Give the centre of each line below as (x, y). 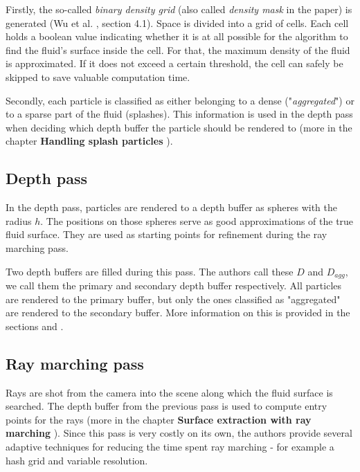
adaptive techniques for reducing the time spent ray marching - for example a (170, 446)
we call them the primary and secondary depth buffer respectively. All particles (174, 285)
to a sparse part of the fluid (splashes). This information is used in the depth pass (179, 114)
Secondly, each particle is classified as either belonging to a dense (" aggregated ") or (180, 100)
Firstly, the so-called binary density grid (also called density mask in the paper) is (179, 9)
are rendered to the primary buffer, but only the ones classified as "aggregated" (173, 299)
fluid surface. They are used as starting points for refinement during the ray (166, 234)
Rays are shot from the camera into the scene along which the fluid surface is (169, 392)
